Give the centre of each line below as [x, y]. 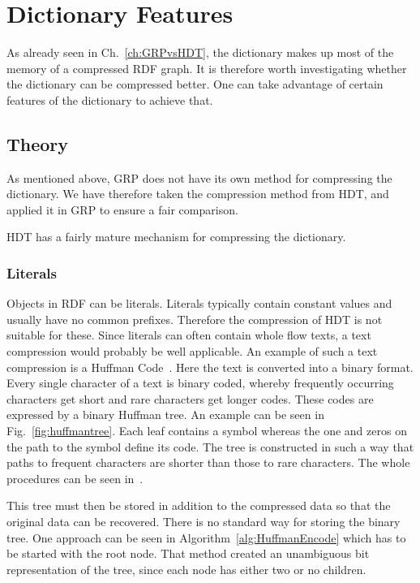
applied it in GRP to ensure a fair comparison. [122, 209]
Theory [38, 143]
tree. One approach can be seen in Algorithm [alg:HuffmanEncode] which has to [206, 537]
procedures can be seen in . [75, 478]
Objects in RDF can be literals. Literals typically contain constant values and [199, 303]
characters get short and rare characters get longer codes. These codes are [190, 398]
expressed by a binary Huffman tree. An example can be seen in [165, 415]
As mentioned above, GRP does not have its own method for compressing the [199, 177]
